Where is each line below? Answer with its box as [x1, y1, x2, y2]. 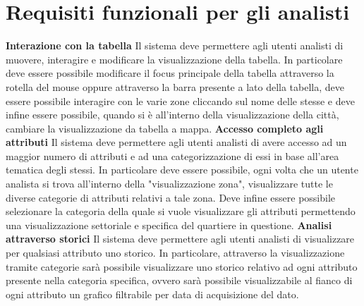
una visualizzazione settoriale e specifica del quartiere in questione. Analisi [6, 217, 332, 232]
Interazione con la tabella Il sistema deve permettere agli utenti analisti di [6, 38, 344, 53]
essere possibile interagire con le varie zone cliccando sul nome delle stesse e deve [6, 93, 355, 108]
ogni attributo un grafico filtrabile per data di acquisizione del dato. [6, 286, 299, 301]
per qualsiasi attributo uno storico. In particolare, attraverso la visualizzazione [6, 245, 345, 260]
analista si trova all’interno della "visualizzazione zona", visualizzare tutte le [6, 176, 333, 191]
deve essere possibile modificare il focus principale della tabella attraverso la [6, 66, 334, 80]
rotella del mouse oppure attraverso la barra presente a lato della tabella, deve [6, 79, 344, 94]
